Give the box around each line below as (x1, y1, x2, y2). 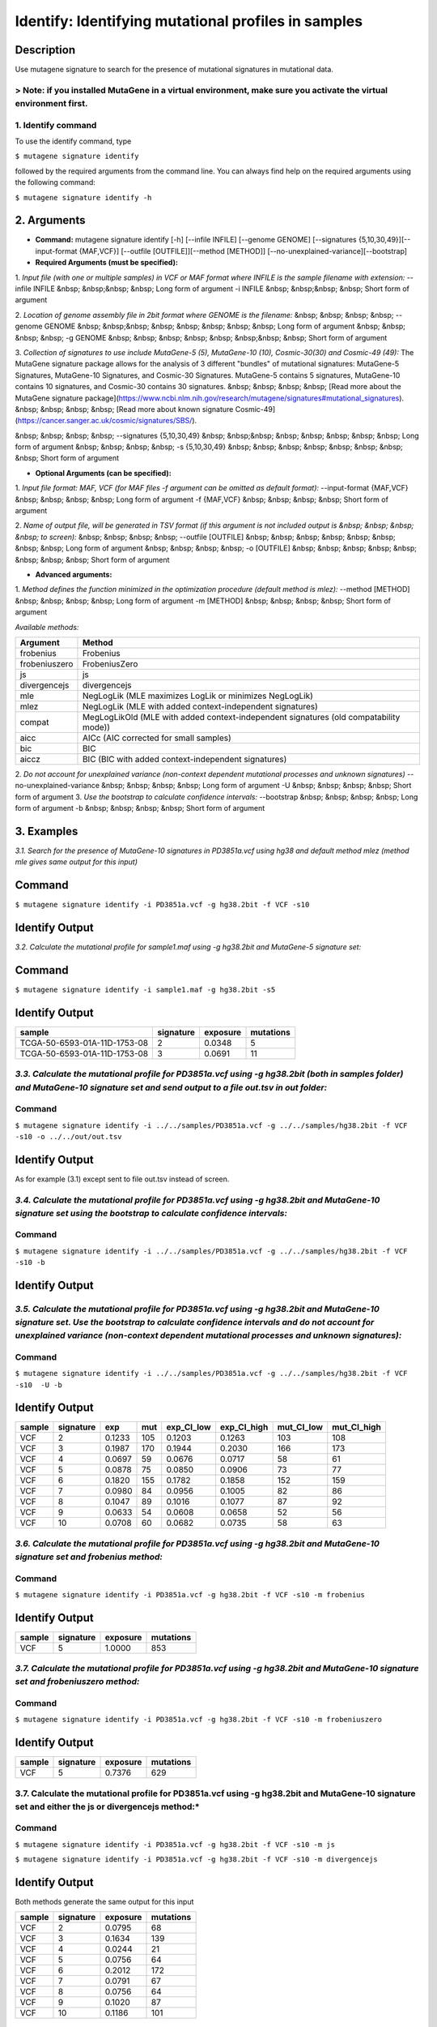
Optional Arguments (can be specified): (35, 468, 172, 478)
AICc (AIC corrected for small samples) (82, 732, 232, 744)
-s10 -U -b (15, 1380, 62, 1390)
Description (15, 43, 76, 57)
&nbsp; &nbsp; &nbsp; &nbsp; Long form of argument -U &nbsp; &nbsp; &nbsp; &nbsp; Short (101, 781, 412, 791)
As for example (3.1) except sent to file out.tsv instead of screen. (15, 1174, 230, 1184)
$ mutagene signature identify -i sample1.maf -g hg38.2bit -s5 (15, 985, 276, 995)
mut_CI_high (332, 1421, 382, 1433)
